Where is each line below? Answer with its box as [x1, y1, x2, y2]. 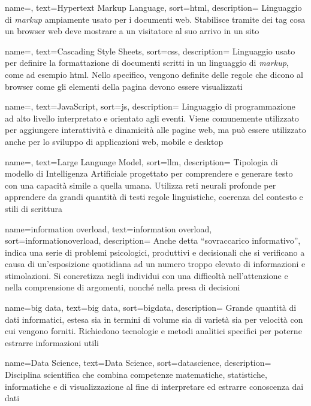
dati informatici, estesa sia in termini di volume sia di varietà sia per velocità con [5, 313, 303, 325]
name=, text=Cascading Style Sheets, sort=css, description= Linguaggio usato [5, 44, 295, 57]
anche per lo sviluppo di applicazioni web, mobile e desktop [5, 135, 224, 147]
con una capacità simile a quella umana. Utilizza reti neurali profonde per [5, 178, 276, 191]
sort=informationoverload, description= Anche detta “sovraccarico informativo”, [5, 234, 301, 247]
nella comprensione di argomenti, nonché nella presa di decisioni [5, 281, 240, 293]
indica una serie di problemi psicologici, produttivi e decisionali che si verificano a [5, 246, 305, 258]
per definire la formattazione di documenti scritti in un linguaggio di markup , [5, 56, 289, 69]
